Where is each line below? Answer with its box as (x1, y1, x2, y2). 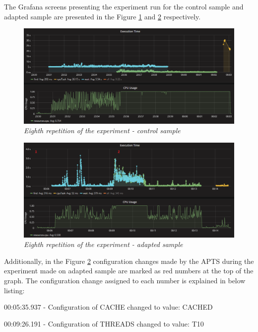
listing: (4, 285, 25, 295)
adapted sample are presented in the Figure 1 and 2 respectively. (4, 11, 201, 21)
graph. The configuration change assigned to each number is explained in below (4, 275, 246, 285)
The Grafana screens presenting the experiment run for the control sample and (4, 1, 244, 11)
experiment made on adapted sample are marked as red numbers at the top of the (4, 265, 254, 276)
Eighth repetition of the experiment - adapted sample (24, 239, 183, 249)
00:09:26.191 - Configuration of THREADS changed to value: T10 (4, 318, 204, 329)
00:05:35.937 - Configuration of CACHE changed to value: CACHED (4, 302, 213, 312)
